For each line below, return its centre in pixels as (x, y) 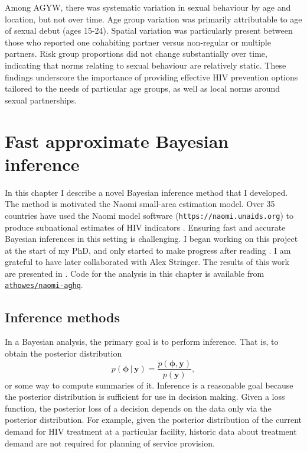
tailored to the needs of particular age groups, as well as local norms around (143, 88)
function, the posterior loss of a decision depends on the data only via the (138, 408)
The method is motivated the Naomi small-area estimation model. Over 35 (140, 204)
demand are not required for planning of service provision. (110, 443)
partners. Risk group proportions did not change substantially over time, (136, 54)
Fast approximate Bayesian (117, 140)
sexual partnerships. (41, 100)
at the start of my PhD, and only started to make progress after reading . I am (148, 250)
